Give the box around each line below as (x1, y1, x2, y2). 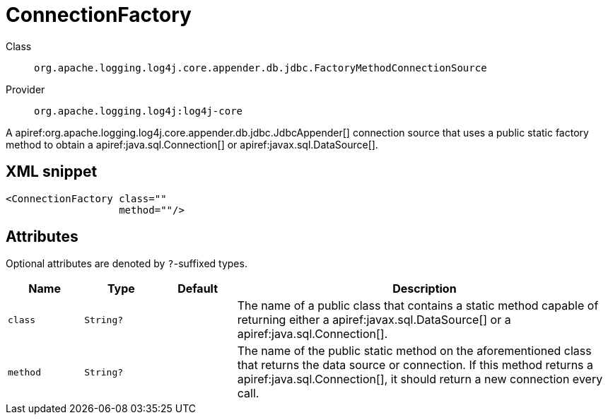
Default (177, 281, 218, 296)
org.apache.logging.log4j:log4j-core (34, 105, 243, 117)
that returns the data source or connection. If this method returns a (237, 358, 594, 373)
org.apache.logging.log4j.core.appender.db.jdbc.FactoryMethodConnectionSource (34, 62, 487, 74)
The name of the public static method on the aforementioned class (237, 344, 592, 358)
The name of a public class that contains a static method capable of (237, 298, 599, 313)
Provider (6, 83, 45, 95)
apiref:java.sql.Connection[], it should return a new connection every (237, 372, 603, 387)
